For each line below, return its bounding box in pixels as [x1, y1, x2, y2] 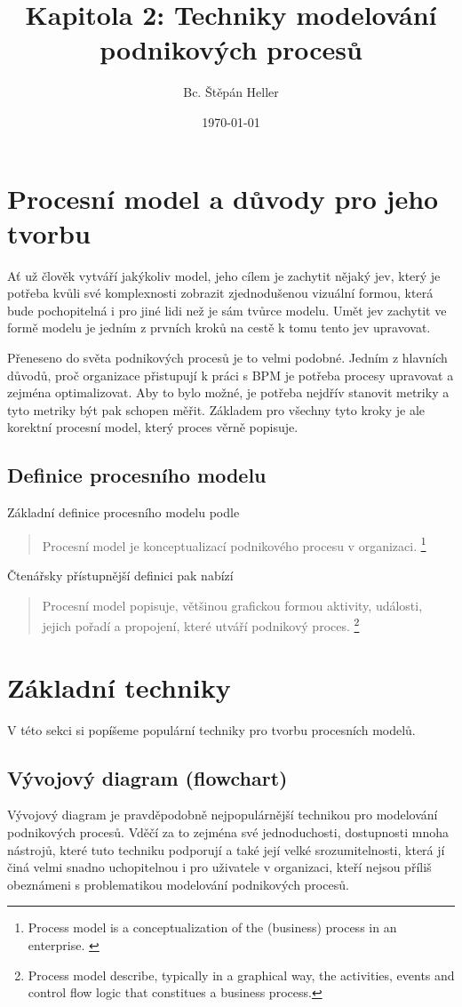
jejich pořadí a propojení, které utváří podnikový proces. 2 [42, 614, 360, 635]
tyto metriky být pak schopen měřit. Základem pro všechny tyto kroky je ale [7, 400, 426, 419]
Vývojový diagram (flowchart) [7, 763, 288, 791]
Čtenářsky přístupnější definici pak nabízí [7, 566, 234, 585]
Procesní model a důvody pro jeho [7, 180, 439, 216]
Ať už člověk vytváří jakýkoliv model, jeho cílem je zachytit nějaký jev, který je [7, 266, 441, 284]
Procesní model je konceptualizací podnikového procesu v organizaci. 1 [42, 533, 426, 555]
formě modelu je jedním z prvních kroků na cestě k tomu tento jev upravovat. [7, 318, 431, 337]
